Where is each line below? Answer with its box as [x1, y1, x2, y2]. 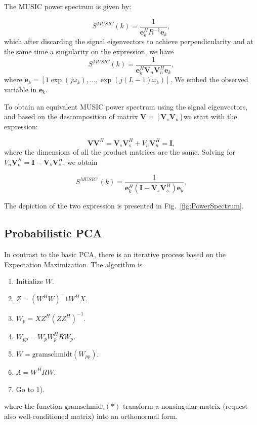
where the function [4, 401, 62, 411]
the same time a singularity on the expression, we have [4, 46, 174, 57]
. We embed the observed [170, 74, 248, 85]
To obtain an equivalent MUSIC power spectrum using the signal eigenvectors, [4, 101, 248, 112]
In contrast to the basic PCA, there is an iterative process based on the [4, 249, 226, 260]
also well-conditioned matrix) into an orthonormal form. [4, 410, 178, 421]
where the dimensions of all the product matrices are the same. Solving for [4, 147, 236, 157]
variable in [4, 84, 37, 95]
